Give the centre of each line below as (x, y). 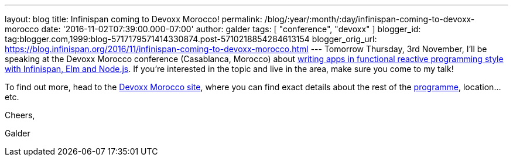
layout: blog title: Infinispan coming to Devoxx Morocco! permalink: (134, 19)
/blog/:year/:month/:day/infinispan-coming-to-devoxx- (370, 19)
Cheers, (20, 115)
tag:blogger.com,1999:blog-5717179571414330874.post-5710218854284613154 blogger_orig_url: (191, 39)
